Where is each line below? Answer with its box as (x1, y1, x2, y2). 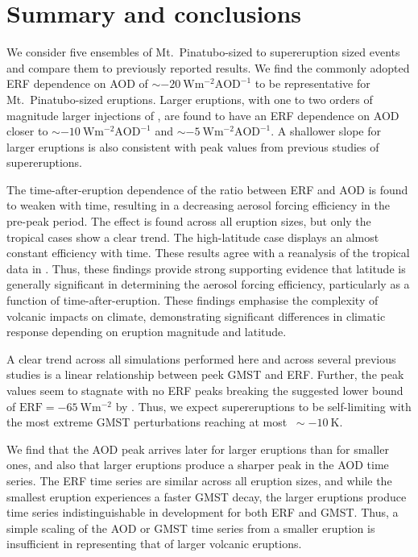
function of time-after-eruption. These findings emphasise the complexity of (6, 292, 379, 309)
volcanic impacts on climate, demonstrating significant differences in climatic (6, 307, 386, 324)
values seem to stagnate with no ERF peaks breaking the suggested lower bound (6, 382, 404, 398)
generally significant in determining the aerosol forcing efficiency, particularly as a (6, 276, 410, 293)
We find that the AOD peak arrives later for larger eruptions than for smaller (6, 440, 389, 457)
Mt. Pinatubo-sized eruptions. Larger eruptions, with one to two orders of (6, 90, 373, 107)
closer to (6, 123, 48, 139)
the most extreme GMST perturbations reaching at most (6, 414, 288, 430)
